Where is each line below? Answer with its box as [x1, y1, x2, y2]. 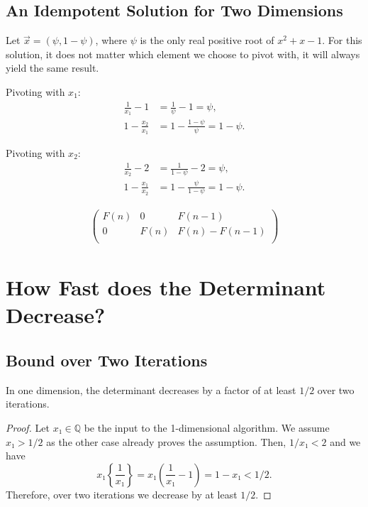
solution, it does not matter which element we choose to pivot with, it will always [6, 46, 360, 61]
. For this [322, 33, 362, 48]
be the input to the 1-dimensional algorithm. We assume [84, 420, 330, 435]
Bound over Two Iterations [6, 349, 208, 371]
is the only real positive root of [140, 33, 274, 48]
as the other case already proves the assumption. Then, [46, 434, 286, 449]
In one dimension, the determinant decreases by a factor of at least [6, 382, 296, 397]
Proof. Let [6, 420, 50, 435]
